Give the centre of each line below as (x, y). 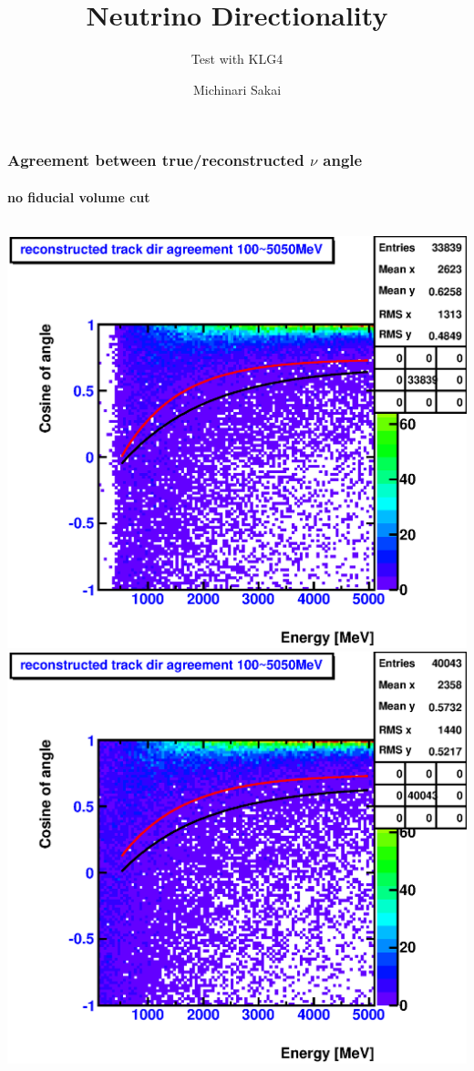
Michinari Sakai (237, 89)
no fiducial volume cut (79, 196)
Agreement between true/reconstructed (156, 160)
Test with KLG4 (237, 59)
